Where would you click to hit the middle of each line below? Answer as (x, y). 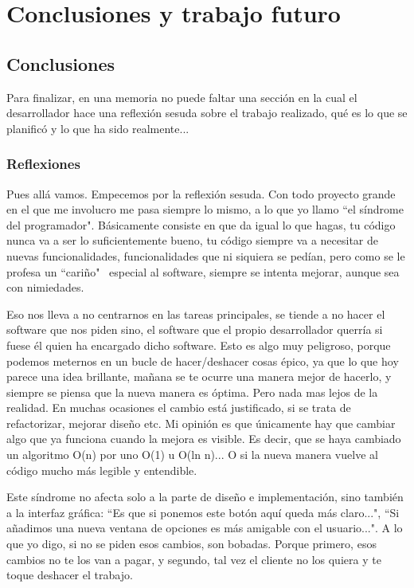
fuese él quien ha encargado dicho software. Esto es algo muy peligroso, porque (199, 345)
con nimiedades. (45, 287)
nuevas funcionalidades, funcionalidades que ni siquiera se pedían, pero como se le (206, 255)
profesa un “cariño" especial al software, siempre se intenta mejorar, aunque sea (203, 271)
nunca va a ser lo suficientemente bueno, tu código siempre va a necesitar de (193, 240)
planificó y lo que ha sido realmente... (98, 128)
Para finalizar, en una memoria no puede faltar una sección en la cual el (182, 97)
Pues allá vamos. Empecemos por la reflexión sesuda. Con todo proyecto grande (201, 193)
